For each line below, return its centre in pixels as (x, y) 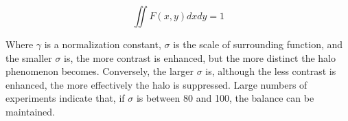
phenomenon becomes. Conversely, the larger (100, 71)
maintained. (30, 111)
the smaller (29, 57)
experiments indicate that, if (65, 98)
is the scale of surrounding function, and (258, 44)
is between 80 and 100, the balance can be (225, 98)
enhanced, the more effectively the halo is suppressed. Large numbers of (156, 84)
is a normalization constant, (103, 44)
